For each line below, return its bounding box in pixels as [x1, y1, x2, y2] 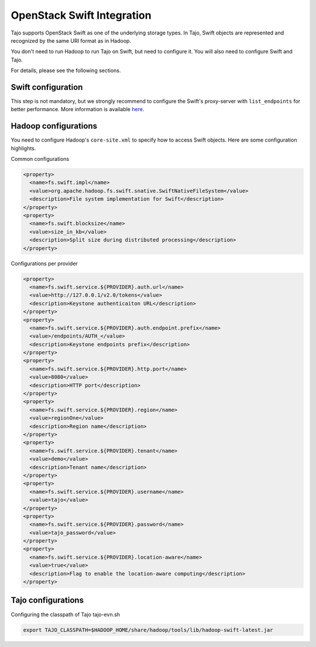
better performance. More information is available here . [11, 106, 145, 113]
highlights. [11, 144, 36, 152]
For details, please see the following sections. [11, 67, 121, 74]
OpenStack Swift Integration [11, 9, 152, 22]
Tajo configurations [11, 596, 84, 605]
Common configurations [11, 156, 70, 163]
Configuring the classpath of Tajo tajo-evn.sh [11, 611, 120, 618]
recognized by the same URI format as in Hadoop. [11, 37, 132, 44]
